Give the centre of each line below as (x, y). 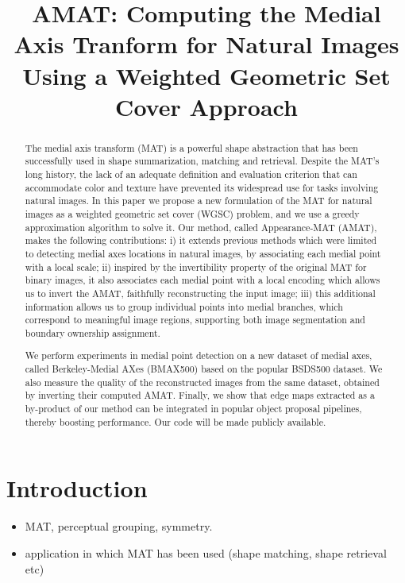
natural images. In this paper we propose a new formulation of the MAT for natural (199, 201)
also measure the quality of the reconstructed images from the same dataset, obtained (202, 382)
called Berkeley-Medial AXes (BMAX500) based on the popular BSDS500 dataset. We (204, 369)
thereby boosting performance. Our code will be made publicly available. (175, 421)
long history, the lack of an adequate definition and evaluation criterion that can (191, 174)
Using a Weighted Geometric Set (206, 75)
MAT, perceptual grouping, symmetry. (119, 526)
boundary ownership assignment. (93, 332)
